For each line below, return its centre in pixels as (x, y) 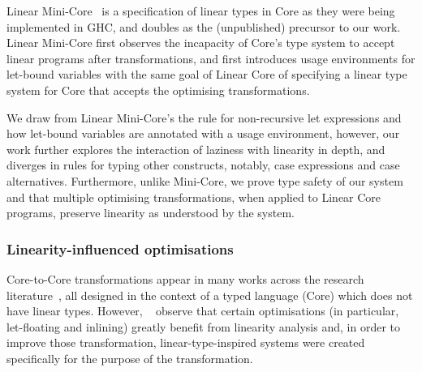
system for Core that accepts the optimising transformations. (158, 90)
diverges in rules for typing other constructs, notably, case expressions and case (203, 165)
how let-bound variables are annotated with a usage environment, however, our (203, 133)
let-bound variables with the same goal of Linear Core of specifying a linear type (207, 74)
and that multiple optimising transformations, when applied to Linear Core (194, 197)
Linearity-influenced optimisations (120, 248)
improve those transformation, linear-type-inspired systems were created (186, 342)
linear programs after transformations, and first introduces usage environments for (211, 58)
